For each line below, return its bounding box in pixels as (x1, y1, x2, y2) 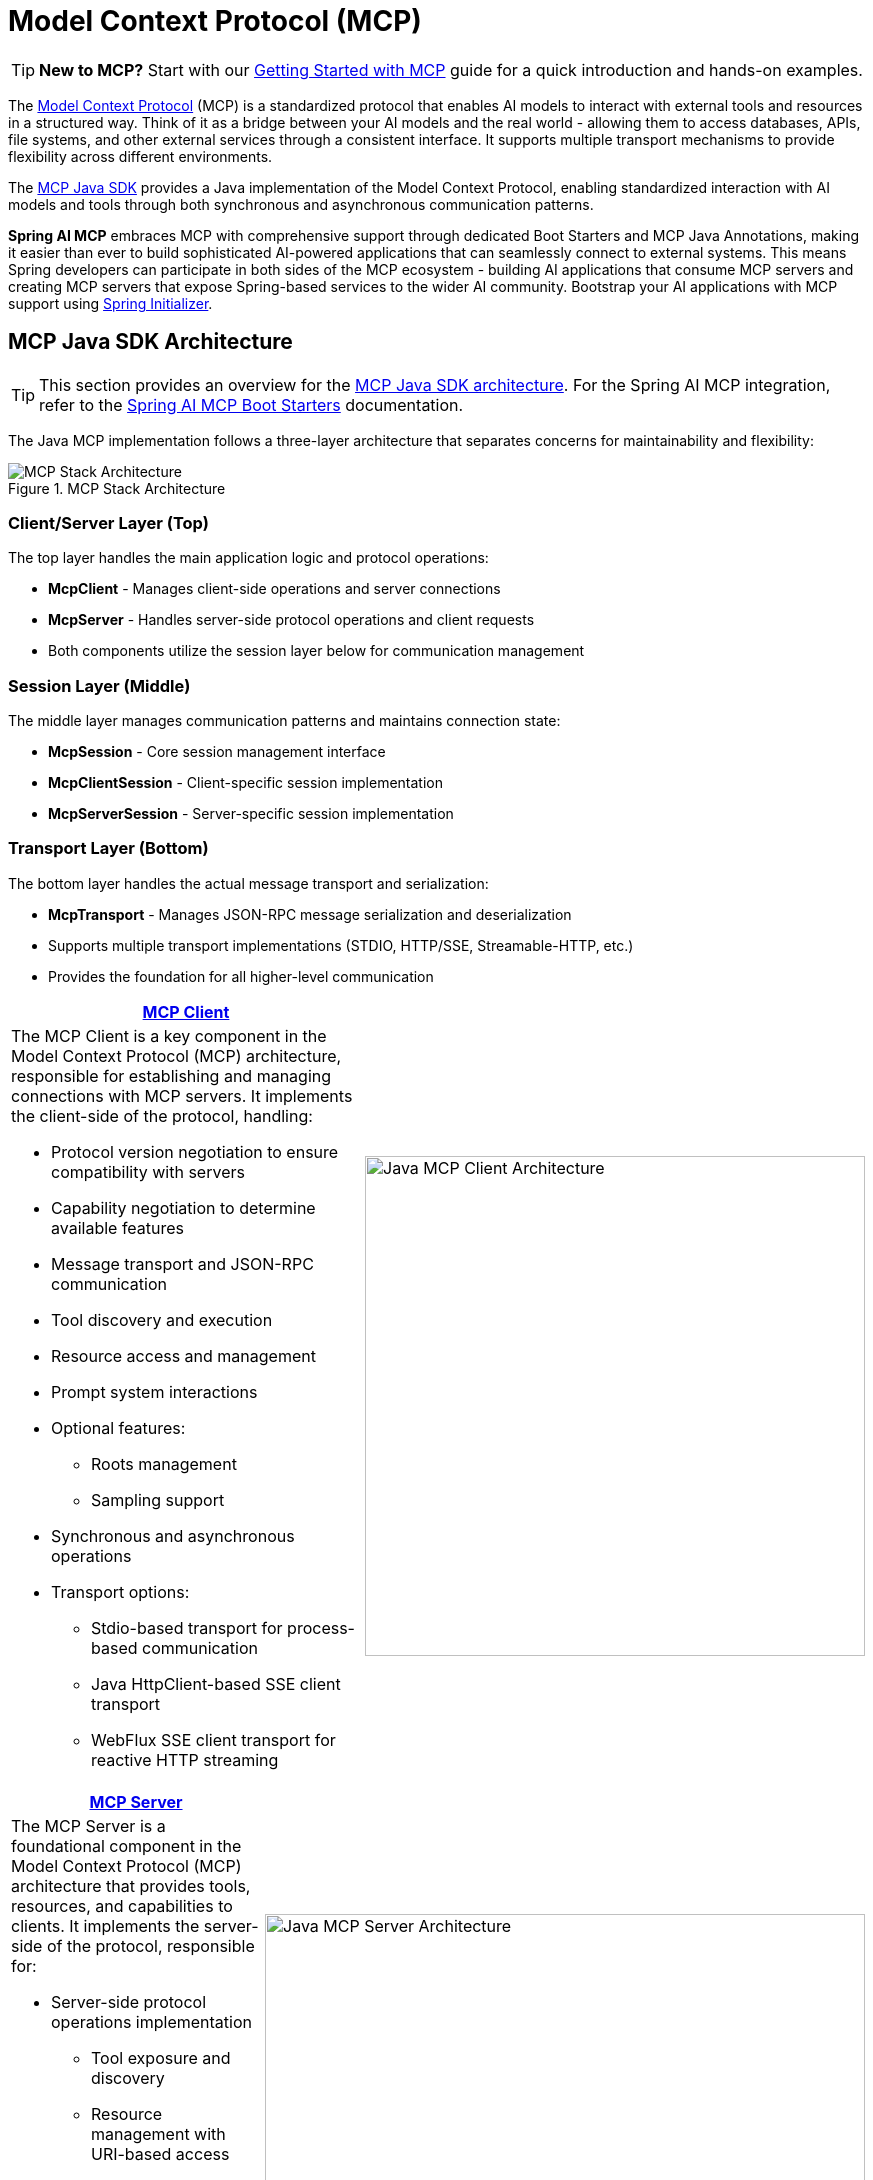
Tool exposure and (91, 2047, 231, 2068)
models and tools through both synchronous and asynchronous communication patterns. (8, 195, 594, 213)
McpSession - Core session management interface (48, 743, 386, 761)
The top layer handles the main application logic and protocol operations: (8, 549, 489, 567)
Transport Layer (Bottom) (8, 838, 209, 859)
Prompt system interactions (51, 1381, 258, 1402)
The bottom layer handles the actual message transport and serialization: (8, 874, 489, 892)
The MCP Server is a (11, 1815, 166, 1836)
